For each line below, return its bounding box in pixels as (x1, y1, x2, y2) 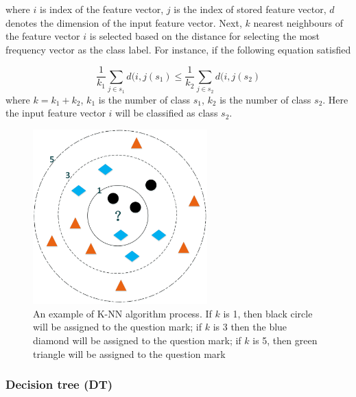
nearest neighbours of (253, 15, 343, 29)
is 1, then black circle (223, 306, 313, 320)
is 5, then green (252, 333, 318, 347)
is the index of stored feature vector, (174, 2, 327, 16)
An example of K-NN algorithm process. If (33, 306, 212, 320)
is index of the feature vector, (39, 2, 164, 16)
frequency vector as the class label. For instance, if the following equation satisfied (5, 42, 351, 56)
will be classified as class (115, 106, 218, 120)
